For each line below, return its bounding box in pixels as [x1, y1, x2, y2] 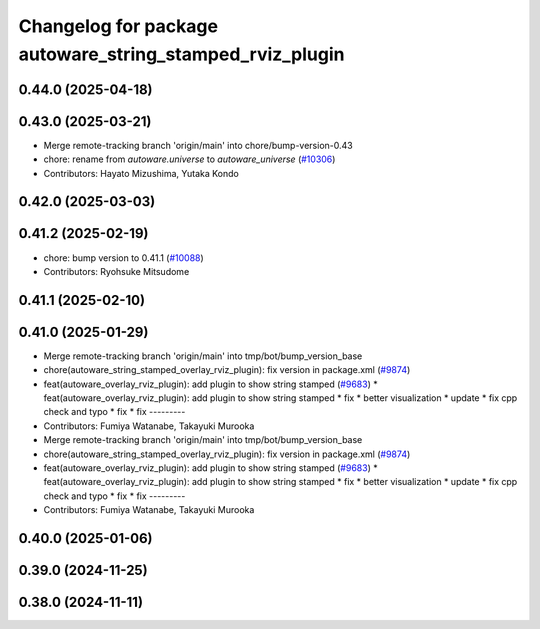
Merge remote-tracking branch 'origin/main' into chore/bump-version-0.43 [43, 139, 354, 151]
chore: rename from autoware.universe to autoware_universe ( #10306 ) [43, 153, 336, 165]
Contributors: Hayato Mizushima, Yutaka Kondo [43, 167, 239, 179]
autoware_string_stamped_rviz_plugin [18, 43, 345, 65]
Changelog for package [18, 15, 219, 37]
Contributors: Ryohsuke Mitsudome [43, 265, 190, 277]
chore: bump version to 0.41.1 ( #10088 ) [43, 251, 204, 264]
